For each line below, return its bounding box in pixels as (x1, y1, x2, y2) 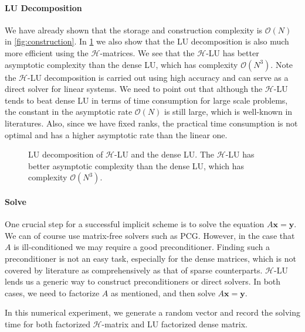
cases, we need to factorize (5, 286, 100, 299)
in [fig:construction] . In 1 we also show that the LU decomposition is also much (5, 35, 289, 47)
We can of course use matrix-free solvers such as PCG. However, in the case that (5, 229, 295, 241)
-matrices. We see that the (100, 46, 195, 59)
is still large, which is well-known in (164, 105, 293, 118)
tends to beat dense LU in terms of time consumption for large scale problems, (5, 94, 288, 106)
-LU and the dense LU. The (114, 148, 215, 160)
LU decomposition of (28, 148, 103, 160)
